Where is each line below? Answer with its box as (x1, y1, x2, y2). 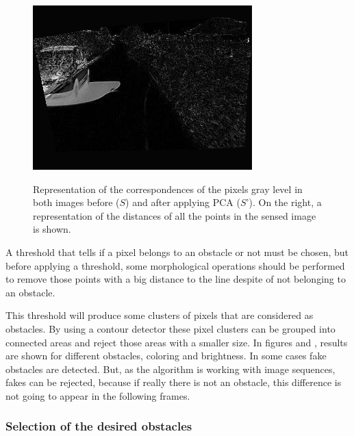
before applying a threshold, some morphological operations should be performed (5, 258, 345, 272)
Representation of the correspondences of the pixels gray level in (33, 181, 303, 196)
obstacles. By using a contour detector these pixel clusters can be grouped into (5, 321, 336, 335)
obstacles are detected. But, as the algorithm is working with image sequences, (5, 361, 336, 376)
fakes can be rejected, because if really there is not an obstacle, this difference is (5, 375, 342, 389)
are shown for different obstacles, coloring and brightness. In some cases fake (5, 348, 327, 363)
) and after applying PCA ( (125, 195, 240, 209)
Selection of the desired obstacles (5, 418, 192, 435)
